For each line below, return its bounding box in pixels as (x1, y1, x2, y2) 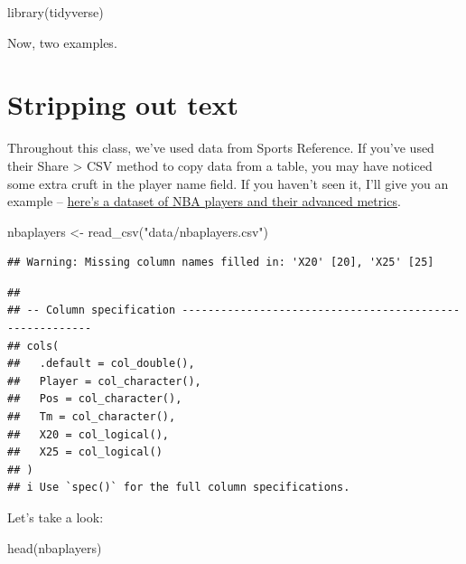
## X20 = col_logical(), (7, 428, 169, 441)
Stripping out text (7, 86, 239, 123)
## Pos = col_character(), (7, 392, 182, 406)
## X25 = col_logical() (7, 446, 163, 459)
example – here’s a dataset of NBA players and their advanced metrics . (7, 192, 401, 211)
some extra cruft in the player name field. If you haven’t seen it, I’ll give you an (7, 174, 449, 193)
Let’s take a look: (7, 508, 104, 526)
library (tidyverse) (7, 3, 104, 21)
